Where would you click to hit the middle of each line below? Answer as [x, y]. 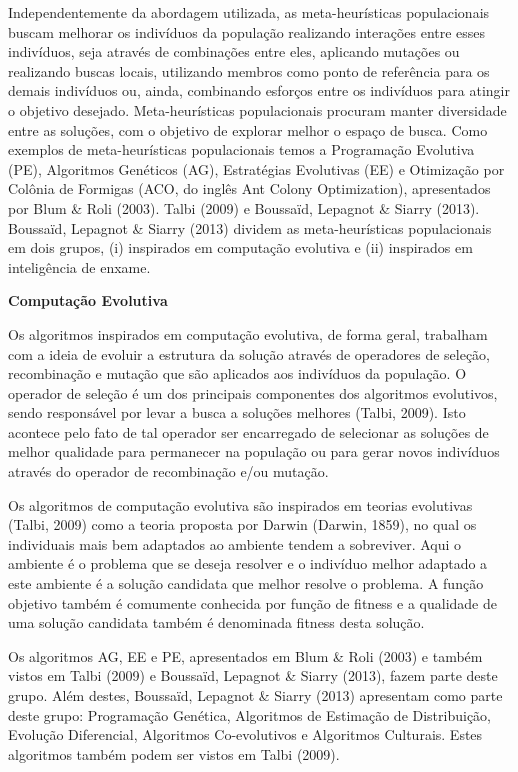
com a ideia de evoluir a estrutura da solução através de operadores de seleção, [249, 353]
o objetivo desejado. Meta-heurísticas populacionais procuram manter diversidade [257, 109]
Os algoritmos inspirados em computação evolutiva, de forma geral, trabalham [248, 333]
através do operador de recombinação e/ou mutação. [168, 471]
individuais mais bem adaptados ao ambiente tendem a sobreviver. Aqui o [235, 543]
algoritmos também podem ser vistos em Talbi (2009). [174, 753]
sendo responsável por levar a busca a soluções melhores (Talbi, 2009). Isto [237, 412]
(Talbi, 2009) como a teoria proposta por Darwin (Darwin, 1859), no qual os [242, 524]
